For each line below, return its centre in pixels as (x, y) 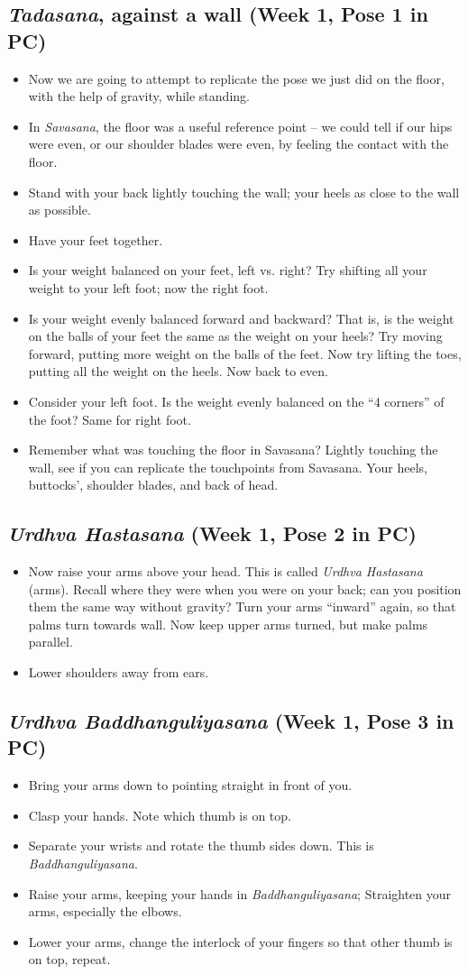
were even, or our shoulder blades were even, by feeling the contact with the (239, 144)
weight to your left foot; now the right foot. (148, 287)
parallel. (50, 642)
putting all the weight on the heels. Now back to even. (178, 371)
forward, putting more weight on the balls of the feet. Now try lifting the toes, (245, 353)
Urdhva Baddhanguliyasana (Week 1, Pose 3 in (231, 721)
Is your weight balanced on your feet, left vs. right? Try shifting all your (228, 270)
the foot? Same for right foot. (110, 419)
